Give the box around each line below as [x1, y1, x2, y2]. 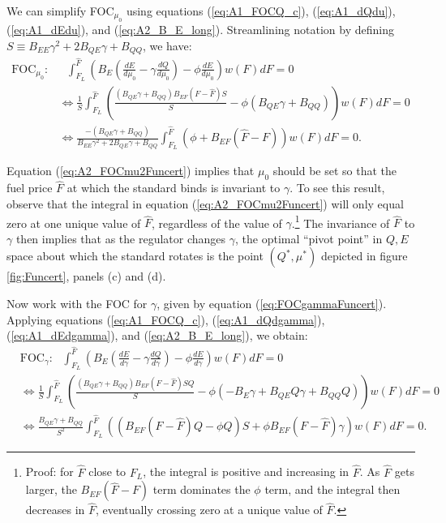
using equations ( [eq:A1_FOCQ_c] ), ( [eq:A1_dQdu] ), [126, 2, 396, 19]
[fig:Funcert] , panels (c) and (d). [6, 268, 166, 285]
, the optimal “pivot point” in [235, 229, 383, 246]
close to [88, 463, 127, 480]
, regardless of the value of [152, 214, 282, 231]
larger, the [25, 481, 77, 498]
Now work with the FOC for [6, 294, 148, 311]
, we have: [142, 37, 192, 54]
